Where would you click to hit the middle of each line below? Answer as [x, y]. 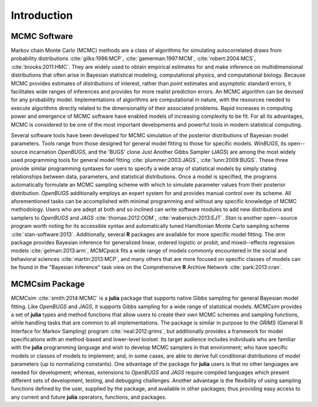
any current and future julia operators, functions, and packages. [89, 397]
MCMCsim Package [48, 284]
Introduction [42, 15]
